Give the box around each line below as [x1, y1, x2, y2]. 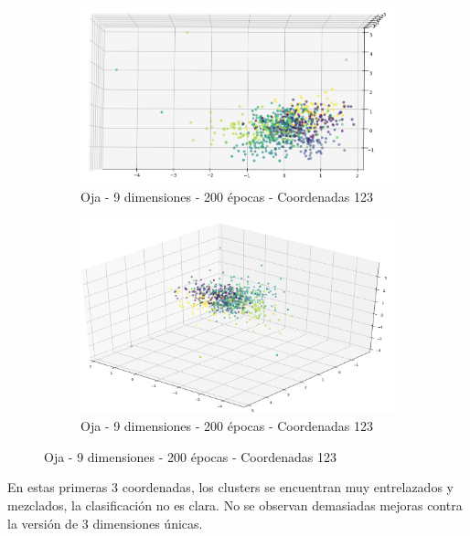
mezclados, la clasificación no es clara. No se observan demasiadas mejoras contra [7, 496, 463, 515]
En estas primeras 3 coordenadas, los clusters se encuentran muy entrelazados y [7, 478, 454, 497]
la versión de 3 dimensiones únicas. [7, 513, 203, 532]
